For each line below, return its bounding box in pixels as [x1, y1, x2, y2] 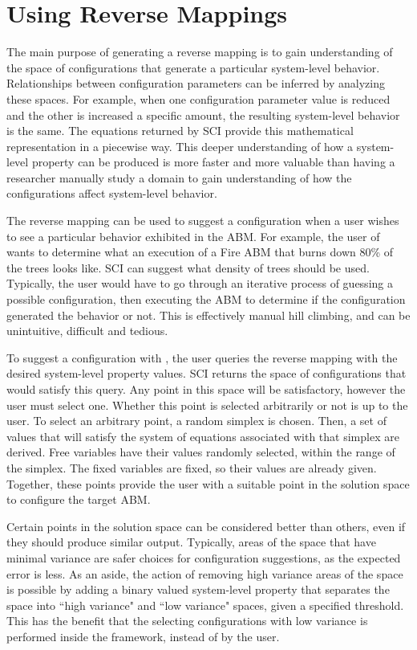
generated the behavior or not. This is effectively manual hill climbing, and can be [6, 306, 411, 323]
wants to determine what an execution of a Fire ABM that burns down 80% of [6, 243, 394, 260]
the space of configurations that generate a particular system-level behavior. [6, 59, 380, 76]
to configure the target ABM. [6, 491, 151, 508]
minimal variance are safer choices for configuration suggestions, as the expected [6, 549, 401, 566]
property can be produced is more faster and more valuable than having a [31, 153, 395, 170]
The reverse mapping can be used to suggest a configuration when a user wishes [6, 212, 399, 229]
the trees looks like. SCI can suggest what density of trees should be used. [6, 259, 370, 276]
